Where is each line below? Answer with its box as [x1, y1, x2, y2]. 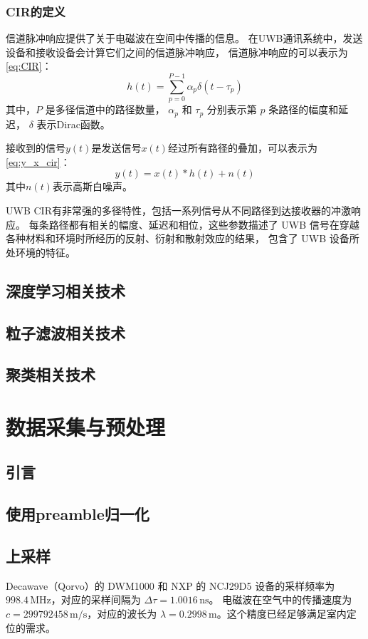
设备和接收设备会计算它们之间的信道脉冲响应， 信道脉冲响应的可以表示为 [6, 44, 348, 59]
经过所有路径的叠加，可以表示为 [167, 140, 317, 155]
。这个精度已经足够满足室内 [216, 606, 347, 620]
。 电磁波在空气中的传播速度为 [209, 592, 352, 607]
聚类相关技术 [6, 363, 95, 385]
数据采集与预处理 [6, 412, 166, 441]
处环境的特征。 [6, 244, 75, 259]
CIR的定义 [6, 2, 65, 20]
